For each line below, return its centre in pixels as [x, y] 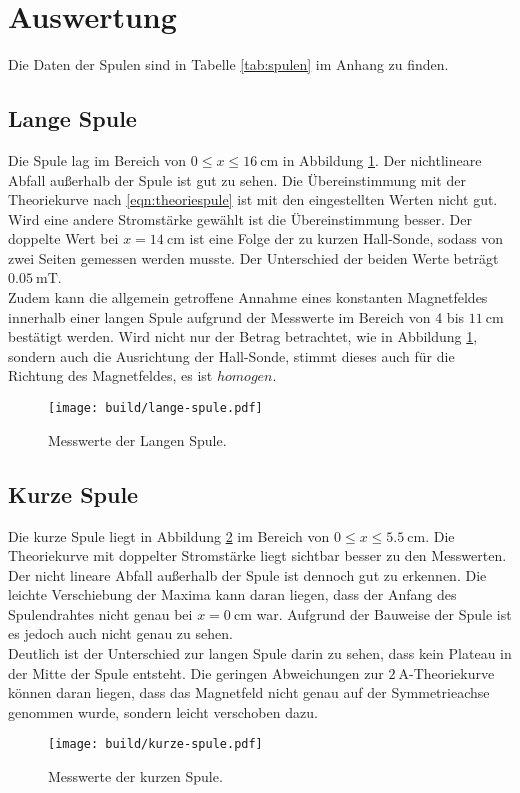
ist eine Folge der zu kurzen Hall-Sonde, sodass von [346, 238]
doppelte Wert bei [63, 238]
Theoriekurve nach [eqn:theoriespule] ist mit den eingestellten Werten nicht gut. [253, 199]
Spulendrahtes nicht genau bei [100, 613]
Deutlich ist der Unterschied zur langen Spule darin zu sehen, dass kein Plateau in [260, 653]
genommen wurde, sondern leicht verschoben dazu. [163, 711]
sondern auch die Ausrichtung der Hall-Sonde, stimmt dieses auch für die [231, 355]
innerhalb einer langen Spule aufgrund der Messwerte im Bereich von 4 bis [236, 316]
